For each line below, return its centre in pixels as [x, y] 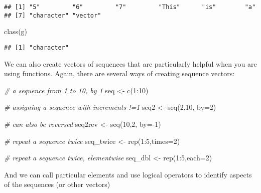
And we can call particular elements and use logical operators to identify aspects [128, 174]
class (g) [16, 31]
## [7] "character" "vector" [53, 15]
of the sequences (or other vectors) [57, 184]
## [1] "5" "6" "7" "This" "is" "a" [130, 7]
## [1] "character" [36, 47]
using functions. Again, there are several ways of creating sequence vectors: [119, 73]
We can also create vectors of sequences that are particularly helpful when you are [130, 63]
